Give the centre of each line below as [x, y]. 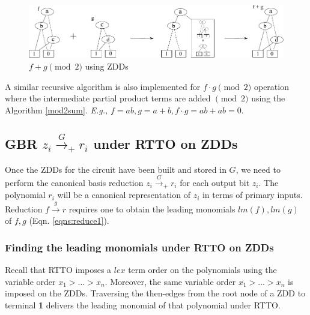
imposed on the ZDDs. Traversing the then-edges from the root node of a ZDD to [155, 293]
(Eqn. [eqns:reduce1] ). [69, 220]
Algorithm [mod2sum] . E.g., [56, 109]
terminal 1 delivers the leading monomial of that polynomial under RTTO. [143, 305]
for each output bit [215, 183]
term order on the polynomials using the [202, 270]
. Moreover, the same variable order [170, 281]
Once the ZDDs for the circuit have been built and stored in [116, 169]
